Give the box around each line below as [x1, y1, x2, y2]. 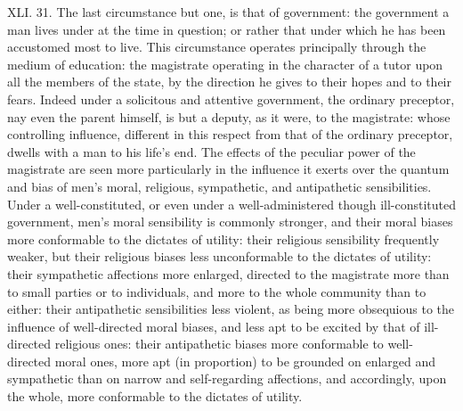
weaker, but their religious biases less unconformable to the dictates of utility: [7, 247, 432, 266]
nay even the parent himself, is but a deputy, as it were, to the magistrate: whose [7, 107, 451, 126]
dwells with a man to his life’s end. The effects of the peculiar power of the [7, 142, 416, 160]
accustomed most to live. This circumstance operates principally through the [7, 37, 426, 56]
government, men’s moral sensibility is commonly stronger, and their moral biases [7, 212, 453, 231]
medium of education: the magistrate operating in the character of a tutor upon [7, 54, 443, 73]
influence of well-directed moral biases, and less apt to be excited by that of [7, 316, 420, 335]
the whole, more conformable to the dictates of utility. [7, 387, 303, 406]
